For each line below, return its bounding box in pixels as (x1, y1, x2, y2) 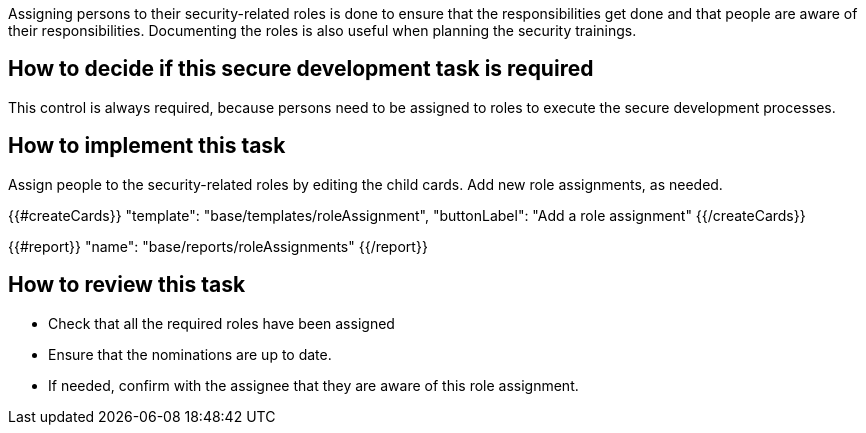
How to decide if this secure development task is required (8, 56, 594, 82)
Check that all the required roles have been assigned (48, 314, 395, 332)
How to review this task (8, 272, 246, 298)
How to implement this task (8, 133, 286, 159)
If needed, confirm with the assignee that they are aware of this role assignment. (48, 376, 579, 394)
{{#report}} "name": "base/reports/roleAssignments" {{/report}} (8, 237, 428, 255)
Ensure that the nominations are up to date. (48, 345, 332, 363)
